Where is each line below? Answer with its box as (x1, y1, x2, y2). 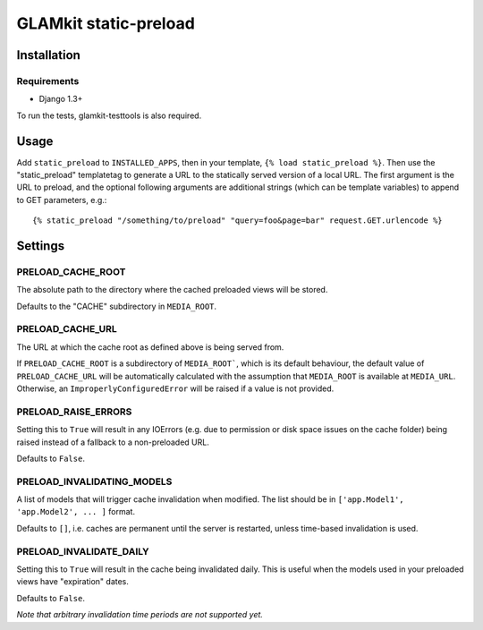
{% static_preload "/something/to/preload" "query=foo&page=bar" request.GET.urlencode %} (32, 216, 443, 226)
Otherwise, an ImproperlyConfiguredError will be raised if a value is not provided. (16, 383, 335, 394)
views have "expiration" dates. (16, 576, 130, 587)
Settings (16, 238, 65, 253)
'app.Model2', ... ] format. (16, 507, 136, 517)
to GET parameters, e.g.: (16, 194, 107, 205)
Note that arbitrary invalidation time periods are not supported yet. (16, 609, 264, 620)
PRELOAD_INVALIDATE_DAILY (16, 545, 149, 558)
